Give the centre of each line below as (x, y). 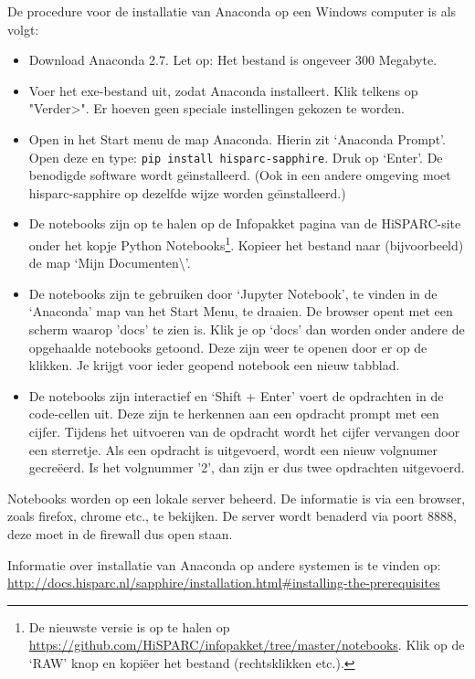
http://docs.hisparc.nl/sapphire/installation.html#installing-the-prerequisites (224, 583)
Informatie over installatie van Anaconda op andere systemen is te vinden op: (224, 564)
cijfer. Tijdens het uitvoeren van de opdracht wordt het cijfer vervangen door (244, 431)
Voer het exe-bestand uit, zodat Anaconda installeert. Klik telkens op (223, 90)
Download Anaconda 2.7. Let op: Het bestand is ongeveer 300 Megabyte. (233, 60)
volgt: (23, 29)
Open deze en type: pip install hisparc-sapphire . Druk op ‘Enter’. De (236, 157)
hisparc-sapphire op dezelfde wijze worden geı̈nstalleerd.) (187, 192)
